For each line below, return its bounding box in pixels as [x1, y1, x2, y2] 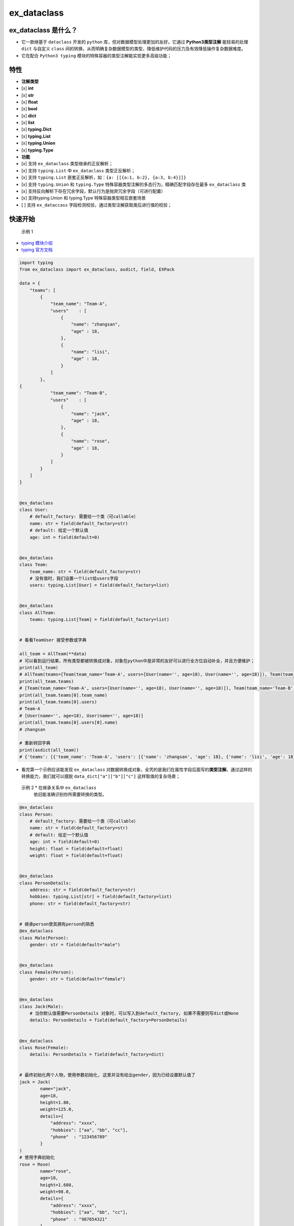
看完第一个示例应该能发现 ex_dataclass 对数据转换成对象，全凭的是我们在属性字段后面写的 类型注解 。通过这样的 [21, 766, 252, 772]
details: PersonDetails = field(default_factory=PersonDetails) [29, 1018, 188, 1023]
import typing [19, 260, 53, 265]
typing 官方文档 [21, 247, 53, 253]
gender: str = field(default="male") [29, 942, 121, 947]
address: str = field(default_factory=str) [29, 887, 136, 893]
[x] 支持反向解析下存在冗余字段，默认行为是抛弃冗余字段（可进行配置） [21, 188, 166, 194]
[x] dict [21, 113, 36, 119]
